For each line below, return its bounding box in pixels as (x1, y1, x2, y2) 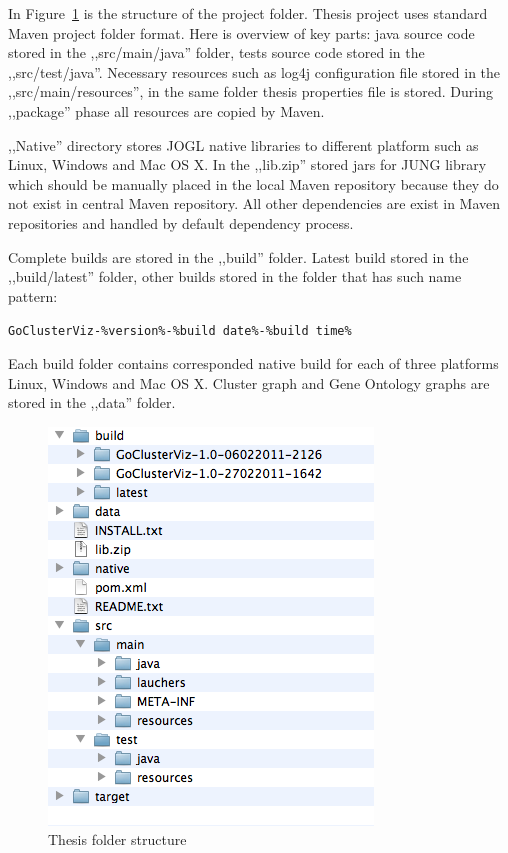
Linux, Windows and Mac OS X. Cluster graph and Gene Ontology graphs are (8, 372, 490, 393)
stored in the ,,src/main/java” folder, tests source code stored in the (8, 42, 425, 63)
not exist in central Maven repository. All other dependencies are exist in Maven (8, 193, 501, 214)
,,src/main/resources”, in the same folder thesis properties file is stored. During (8, 81, 493, 102)
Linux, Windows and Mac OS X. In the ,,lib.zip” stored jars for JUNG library (8, 154, 487, 175)
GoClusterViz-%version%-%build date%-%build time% (8, 324, 352, 339)
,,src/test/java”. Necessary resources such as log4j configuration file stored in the (8, 61, 501, 82)
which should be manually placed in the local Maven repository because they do (8, 173, 499, 194)
